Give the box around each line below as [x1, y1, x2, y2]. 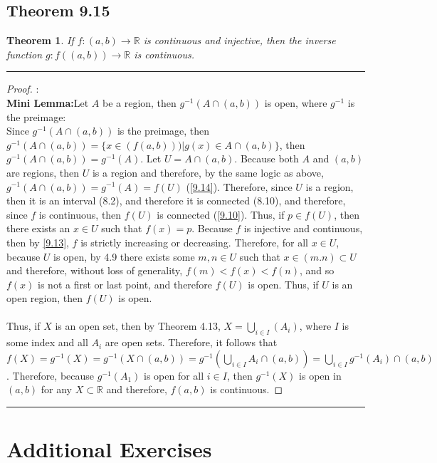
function [6, 46, 43, 61]
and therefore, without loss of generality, [6, 263, 183, 278]
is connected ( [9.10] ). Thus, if [157, 207, 285, 222]
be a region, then [102, 95, 177, 110]
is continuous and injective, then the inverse [143, 33, 336, 48]
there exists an [6, 221, 70, 236]
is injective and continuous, [243, 221, 363, 236]
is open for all [144, 368, 204, 383]
